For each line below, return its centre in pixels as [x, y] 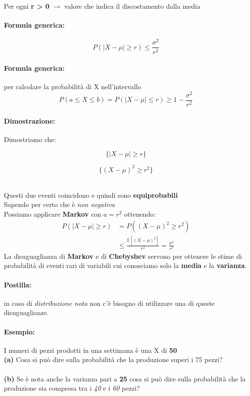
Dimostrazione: [30, 120]
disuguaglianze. [26, 312]
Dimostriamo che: [30, 139]
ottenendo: [140, 214]
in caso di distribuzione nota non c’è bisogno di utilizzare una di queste [109, 303]
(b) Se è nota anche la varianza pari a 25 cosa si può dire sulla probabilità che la [125, 378]
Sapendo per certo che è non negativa [59, 204]
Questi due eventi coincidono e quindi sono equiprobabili [91, 195]
